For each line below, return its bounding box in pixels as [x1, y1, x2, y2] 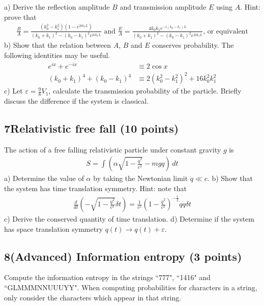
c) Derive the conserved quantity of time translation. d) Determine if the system [4, 213, 254, 224]
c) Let [4, 85, 23, 96]
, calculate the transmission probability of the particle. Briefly [48, 85, 242, 96]
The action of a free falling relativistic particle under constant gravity [4, 144, 221, 155]
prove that [4, 11, 37, 22]
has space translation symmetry [4, 223, 103, 234]
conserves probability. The [152, 40, 234, 50]
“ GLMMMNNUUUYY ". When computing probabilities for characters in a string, [4, 282, 257, 293]
